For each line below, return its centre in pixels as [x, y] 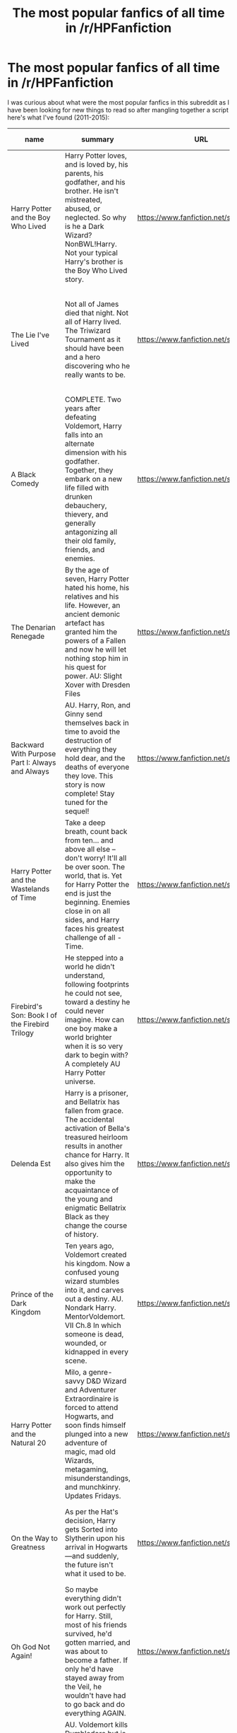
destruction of [88, 740]
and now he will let [96, 650]
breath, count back [96, 831]
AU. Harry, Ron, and [97, 705]
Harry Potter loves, [96, 155]
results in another [94, 1146]
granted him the [91, 632]
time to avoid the [92, 732]
